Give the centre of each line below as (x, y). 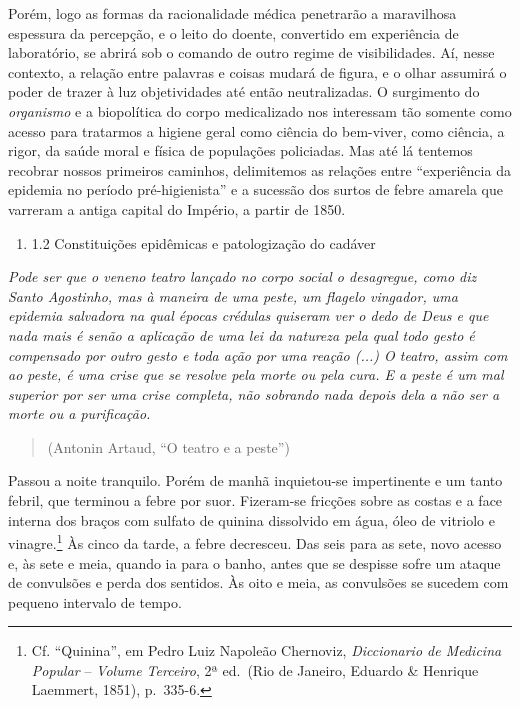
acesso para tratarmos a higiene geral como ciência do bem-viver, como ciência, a (256, 130)
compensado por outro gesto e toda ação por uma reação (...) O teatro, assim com (258, 354)
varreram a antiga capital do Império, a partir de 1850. (177, 208)
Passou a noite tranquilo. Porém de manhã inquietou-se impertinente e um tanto (255, 480)
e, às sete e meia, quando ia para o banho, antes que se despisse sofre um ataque (254, 562)
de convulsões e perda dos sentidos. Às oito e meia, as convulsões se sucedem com (258, 582)
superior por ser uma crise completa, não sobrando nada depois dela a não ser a (254, 393)
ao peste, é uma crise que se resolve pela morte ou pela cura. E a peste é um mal (256, 374)
